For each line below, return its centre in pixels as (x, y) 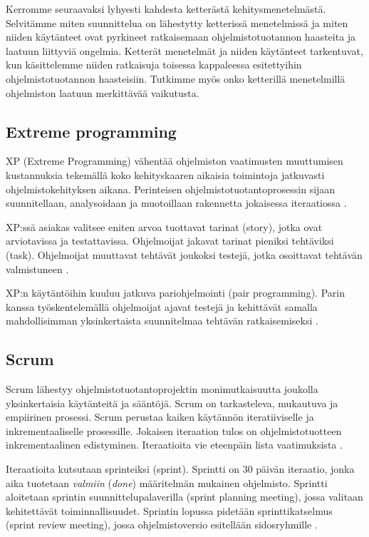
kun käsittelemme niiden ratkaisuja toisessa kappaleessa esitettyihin (154, 65)
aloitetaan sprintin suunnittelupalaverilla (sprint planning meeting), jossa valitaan (184, 497)
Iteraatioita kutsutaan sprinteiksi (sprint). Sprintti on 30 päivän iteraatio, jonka (180, 469)
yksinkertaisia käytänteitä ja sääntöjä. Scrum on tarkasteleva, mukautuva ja (172, 403)
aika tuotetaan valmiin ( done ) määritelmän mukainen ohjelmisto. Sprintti (167, 482)
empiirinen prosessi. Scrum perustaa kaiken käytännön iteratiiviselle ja (160, 417)
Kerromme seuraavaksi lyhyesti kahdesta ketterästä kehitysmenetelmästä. (166, 9)
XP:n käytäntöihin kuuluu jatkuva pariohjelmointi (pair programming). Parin (175, 293)
